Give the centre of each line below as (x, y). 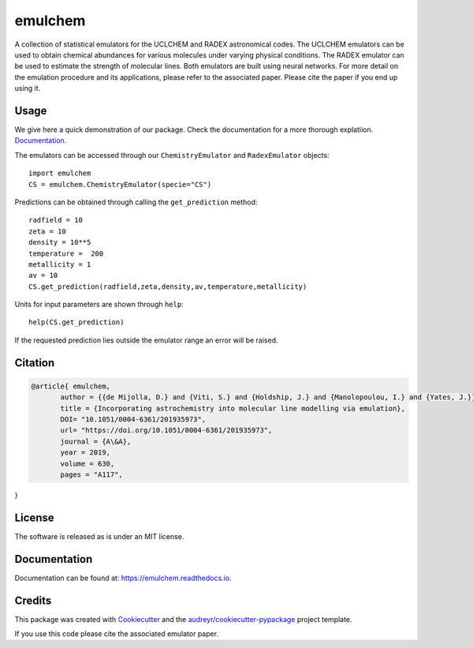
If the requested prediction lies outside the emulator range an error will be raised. (147, 340)
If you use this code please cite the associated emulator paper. (117, 634)
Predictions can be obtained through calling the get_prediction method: (136, 202)
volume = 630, (88, 463)
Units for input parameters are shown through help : (99, 305)
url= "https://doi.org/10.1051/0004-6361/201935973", (166, 431)
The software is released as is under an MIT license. (99, 536)
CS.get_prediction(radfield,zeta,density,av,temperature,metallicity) (168, 287)
